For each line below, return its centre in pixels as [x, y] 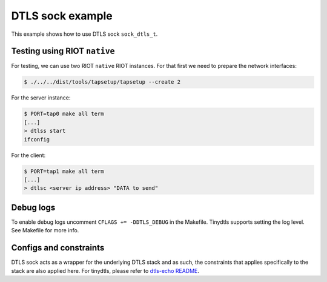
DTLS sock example [62, 16]
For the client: [28, 155]
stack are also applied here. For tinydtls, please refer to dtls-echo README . [105, 270]
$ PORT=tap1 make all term [64, 171]
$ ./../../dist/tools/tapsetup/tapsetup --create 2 [102, 82]
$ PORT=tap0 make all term [64, 114]
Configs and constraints [58, 248]
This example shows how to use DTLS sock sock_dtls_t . [84, 34]
